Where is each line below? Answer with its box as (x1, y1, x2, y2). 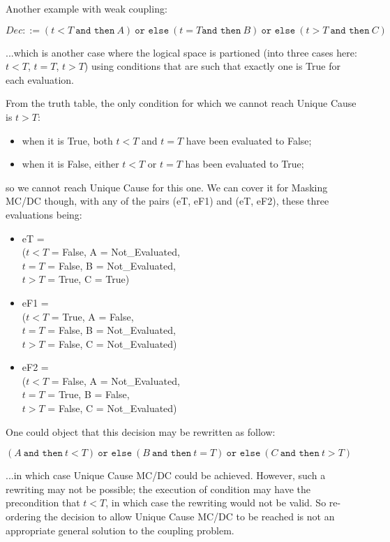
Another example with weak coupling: (6, 1, 167, 15)
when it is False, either (22, 156, 119, 171)
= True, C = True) (47, 272, 130, 286)
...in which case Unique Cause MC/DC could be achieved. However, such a (6, 468, 326, 483)
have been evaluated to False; (186, 133, 312, 147)
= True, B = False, (47, 387, 130, 402)
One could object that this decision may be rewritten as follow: (6, 424, 276, 439)
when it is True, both (22, 133, 113, 147)
